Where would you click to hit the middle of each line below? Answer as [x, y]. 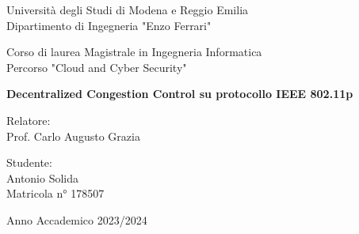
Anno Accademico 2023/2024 [77, 219]
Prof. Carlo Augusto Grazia [73, 136]
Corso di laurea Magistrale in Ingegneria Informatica [134, 52]
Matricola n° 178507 [55, 193]
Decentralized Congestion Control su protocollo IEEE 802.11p [180, 94]
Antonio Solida [43, 177]
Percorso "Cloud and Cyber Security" [97, 67]
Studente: [29, 162]
